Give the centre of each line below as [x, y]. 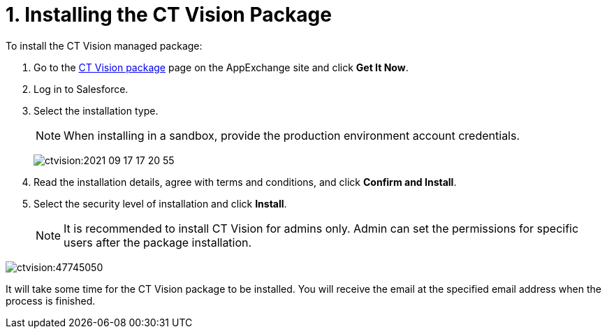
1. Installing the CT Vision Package [169, 15]
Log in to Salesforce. [81, 89]
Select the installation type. [96, 110]
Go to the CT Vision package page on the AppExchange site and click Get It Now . [221, 67]
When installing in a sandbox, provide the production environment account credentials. [292, 135]
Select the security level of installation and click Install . [160, 203]
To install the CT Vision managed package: [104, 45]
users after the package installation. [158, 242]
